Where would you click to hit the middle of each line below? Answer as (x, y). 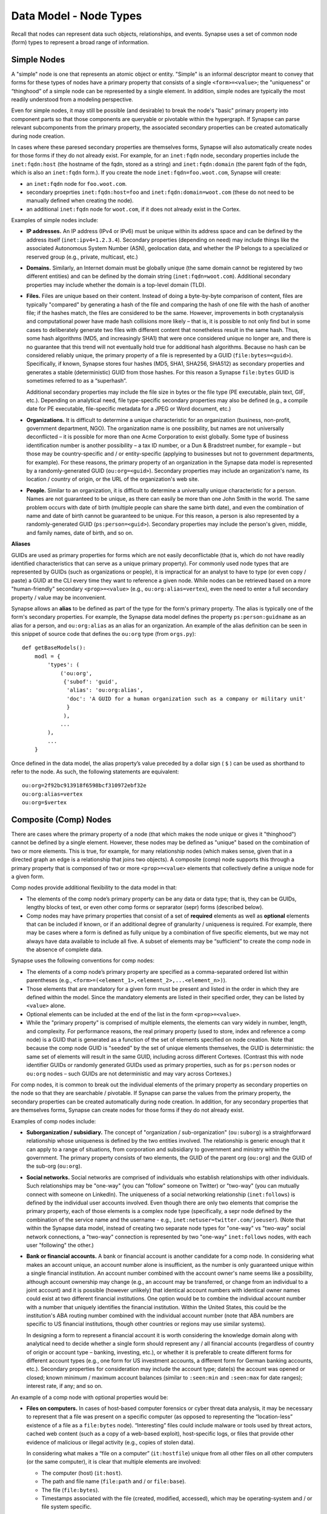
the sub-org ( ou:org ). (54, 1166)
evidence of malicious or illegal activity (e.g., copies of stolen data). (111, 1442)
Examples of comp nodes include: (54, 1121)
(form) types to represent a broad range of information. (80, 42)
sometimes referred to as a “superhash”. (77, 381)
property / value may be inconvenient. (59, 597)
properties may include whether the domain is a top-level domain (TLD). (116, 285)
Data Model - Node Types (77, 16)
